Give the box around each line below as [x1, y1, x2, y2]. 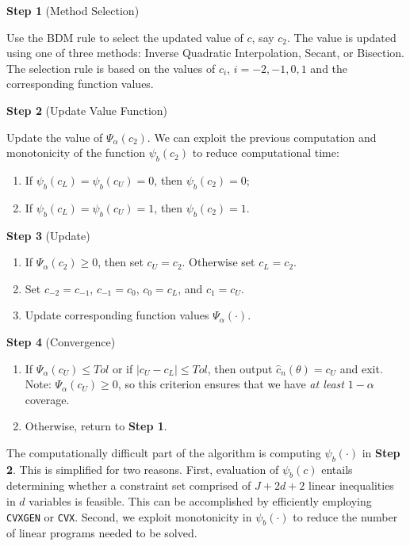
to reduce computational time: [192, 144, 339, 161]
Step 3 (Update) [6, 227, 90, 243]
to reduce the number [293, 508, 398, 525]
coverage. [25, 391, 70, 407]
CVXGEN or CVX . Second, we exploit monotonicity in [6, 508, 252, 525]
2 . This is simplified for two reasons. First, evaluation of [6, 460, 279, 477]
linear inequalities [308, 477, 394, 494]
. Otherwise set [182, 254, 255, 270]
